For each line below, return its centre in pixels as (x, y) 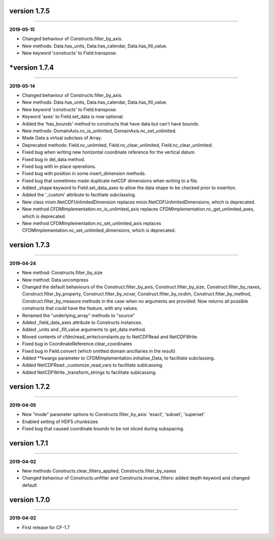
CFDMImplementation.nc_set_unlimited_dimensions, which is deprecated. (99, 230)
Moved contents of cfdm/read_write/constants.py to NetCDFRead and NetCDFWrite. (110, 337)
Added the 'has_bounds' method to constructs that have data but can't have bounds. (111, 124)
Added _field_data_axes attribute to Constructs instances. (82, 322)
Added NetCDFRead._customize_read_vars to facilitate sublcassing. (93, 365)
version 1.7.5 (30, 11)
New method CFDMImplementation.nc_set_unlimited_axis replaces (92, 223)
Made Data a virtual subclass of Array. (62, 138)
